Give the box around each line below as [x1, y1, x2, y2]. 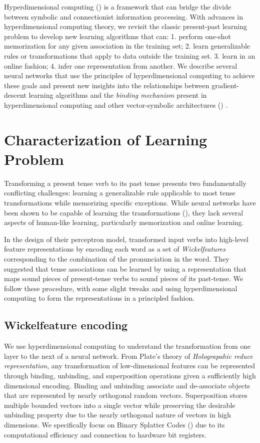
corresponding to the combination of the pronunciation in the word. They [4, 254, 229, 264]
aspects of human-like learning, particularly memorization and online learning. [4, 217, 244, 228]
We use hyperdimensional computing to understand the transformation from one [4, 341, 251, 351]
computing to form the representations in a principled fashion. [4, 293, 195, 303]
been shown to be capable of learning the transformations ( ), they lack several [4, 207, 243, 217]
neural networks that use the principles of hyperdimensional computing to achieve [4, 70, 255, 81]
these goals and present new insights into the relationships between [4, 80, 209, 90]
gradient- [211, 80, 239, 90]
